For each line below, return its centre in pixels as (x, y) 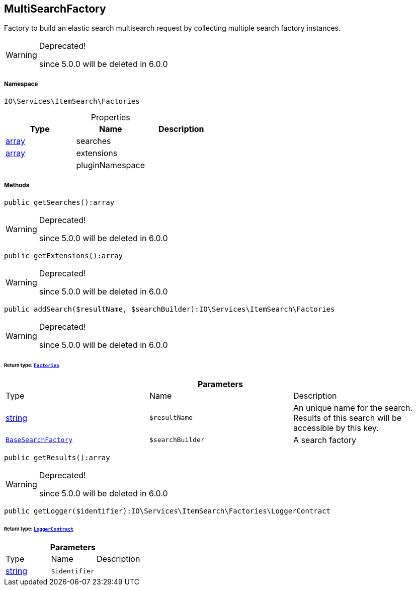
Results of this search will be (347, 418)
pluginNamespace (111, 165)
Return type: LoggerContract (39, 529)
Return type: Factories (32, 365)
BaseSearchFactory (39, 440)
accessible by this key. (336, 428)
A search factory (325, 440)
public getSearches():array (59, 202)
